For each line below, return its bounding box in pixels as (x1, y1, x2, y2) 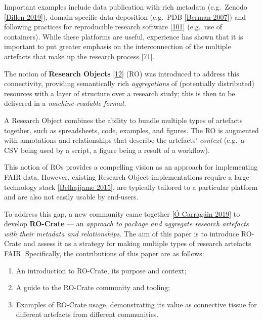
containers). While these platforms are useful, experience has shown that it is (4, 31, 243, 42)
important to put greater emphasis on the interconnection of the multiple (4, 41, 231, 52)
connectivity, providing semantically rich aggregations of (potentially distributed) (4, 78, 254, 89)
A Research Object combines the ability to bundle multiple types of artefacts (4, 114, 243, 125)
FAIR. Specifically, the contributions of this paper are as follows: (4, 248, 204, 259)
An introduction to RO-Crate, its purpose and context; (16, 265, 187, 275)
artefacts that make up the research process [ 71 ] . (4, 51, 155, 61)
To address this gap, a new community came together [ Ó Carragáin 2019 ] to (4, 208, 240, 219)
